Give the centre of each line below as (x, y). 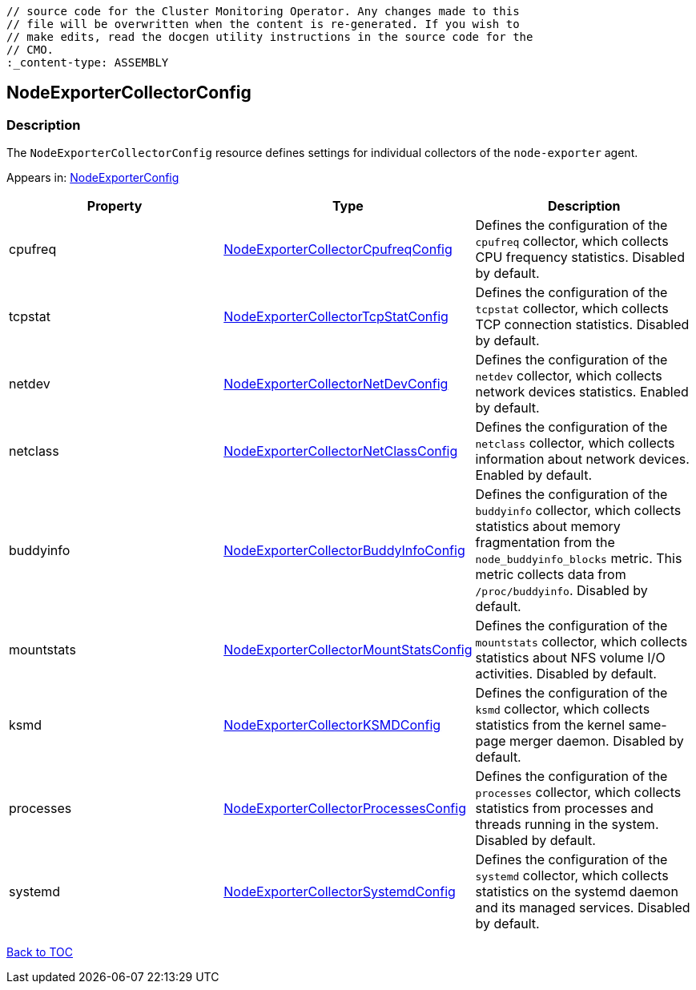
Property (115, 206)
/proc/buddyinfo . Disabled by (561, 591)
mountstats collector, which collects (581, 642)
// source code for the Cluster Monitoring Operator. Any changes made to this (263, 11)
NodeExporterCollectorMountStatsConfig (348, 650)
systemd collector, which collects (572, 876)
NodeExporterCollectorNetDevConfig (336, 384)
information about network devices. (582, 459)
